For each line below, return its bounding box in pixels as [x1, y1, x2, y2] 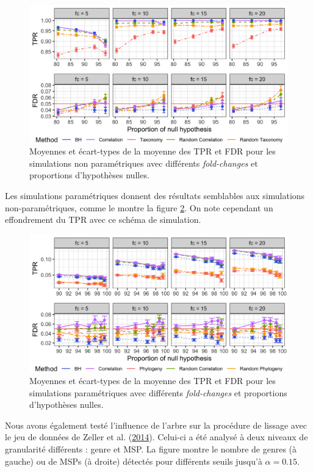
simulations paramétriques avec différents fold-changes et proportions [29, 386, 287, 399]
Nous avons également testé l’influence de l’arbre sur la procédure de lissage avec [5, 418, 307, 431]
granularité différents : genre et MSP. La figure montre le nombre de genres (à [5, 443, 297, 456]
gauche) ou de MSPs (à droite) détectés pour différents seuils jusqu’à [5, 454, 262, 467]
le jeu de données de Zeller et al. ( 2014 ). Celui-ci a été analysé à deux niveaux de [5, 430, 308, 443]
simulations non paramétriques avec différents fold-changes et [29, 156, 258, 169]
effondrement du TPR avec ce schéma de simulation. [5, 213, 201, 226]
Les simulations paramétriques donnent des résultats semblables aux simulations [5, 189, 305, 202]
